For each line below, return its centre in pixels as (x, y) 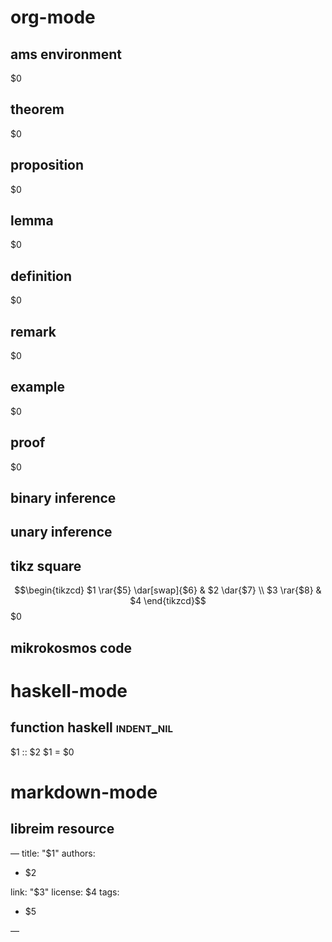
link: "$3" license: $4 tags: (65, 892)
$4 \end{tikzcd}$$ (168, 601)
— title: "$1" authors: (53, 853)
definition (41, 276)
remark (33, 331)
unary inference (61, 532)
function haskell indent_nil (91, 727)
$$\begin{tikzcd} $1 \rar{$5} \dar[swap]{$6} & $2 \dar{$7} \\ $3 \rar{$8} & (168, 590)
